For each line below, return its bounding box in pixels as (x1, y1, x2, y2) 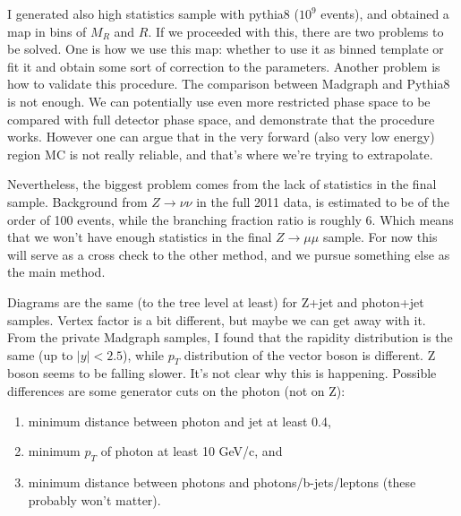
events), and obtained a (320, 4, 449, 22)
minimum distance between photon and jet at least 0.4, (28, 411, 331, 430)
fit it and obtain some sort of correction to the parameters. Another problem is (7, 56, 440, 75)
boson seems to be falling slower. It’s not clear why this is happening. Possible (7, 364, 437, 383)
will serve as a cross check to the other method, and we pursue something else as (7, 245, 450, 263)
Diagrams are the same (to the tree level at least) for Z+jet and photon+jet (7, 292, 424, 311)
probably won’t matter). (28, 490, 161, 509)
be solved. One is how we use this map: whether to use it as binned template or (7, 39, 444, 58)
